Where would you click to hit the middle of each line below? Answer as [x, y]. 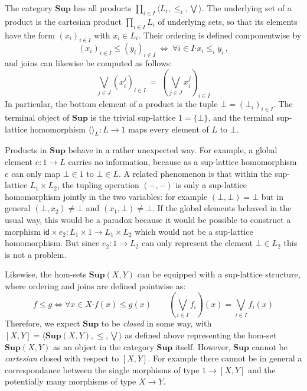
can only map [36, 173]
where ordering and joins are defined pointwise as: [95, 286]
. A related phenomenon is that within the [195, 173]
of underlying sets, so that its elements [228, 21]
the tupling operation [101, 185]
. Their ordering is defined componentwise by [220, 35]
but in [272, 196]
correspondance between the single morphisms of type [102, 369]
